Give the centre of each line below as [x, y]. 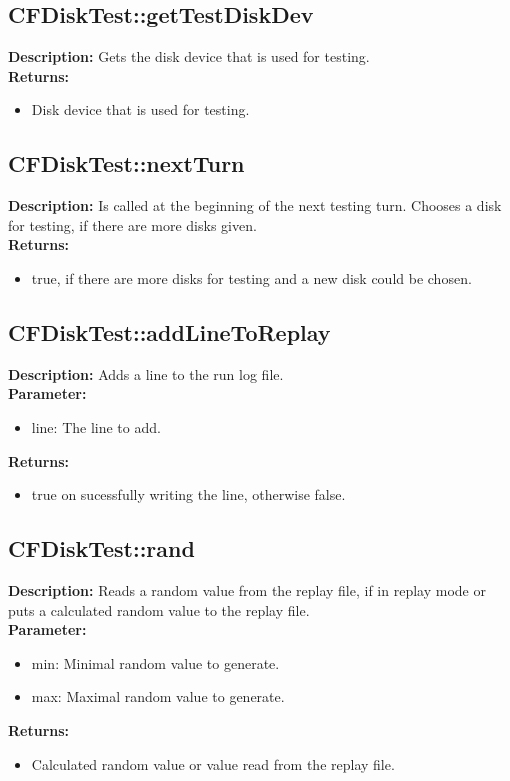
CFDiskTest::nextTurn [126, 163]
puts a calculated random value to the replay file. [159, 609]
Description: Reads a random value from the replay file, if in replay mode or [247, 589]
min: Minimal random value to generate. [155, 662]
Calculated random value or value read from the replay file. [213, 763]
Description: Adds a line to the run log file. [146, 373]
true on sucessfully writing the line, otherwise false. [188, 494]
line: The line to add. [96, 426]
